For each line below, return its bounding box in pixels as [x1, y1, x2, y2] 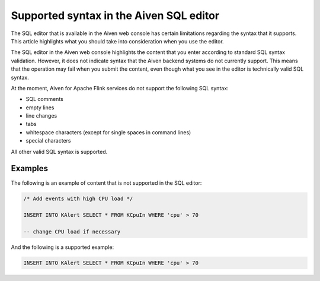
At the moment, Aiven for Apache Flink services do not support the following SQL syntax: [11, 84, 229, 91]
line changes [25, 112, 57, 119]
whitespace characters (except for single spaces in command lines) [25, 128, 191, 136]
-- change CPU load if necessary [23, 229, 121, 235]
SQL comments [25, 96, 63, 103]
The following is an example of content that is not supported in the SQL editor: [11, 179, 202, 187]
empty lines [25, 104, 55, 111]
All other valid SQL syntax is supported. [11, 148, 108, 155]
